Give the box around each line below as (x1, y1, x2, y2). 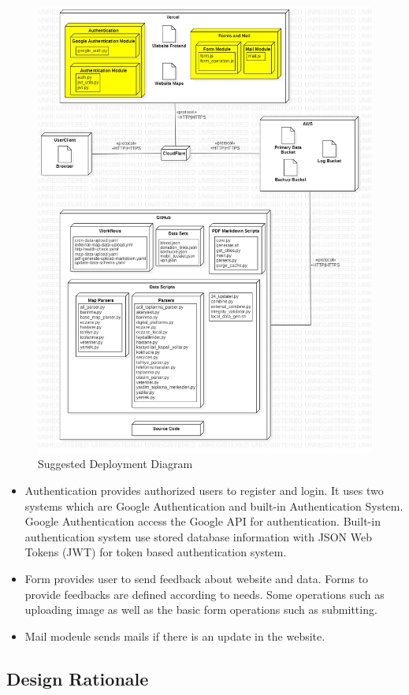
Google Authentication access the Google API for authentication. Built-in (24, 513, 381, 530)
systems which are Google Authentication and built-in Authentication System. (24, 497, 403, 514)
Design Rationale (6, 666, 149, 690)
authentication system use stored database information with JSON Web (24, 528, 372, 544)
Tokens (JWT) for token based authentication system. (24, 544, 287, 560)
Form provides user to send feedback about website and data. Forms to (24, 570, 369, 586)
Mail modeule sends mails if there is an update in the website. (24, 627, 325, 644)
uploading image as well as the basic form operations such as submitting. (24, 601, 377, 618)
